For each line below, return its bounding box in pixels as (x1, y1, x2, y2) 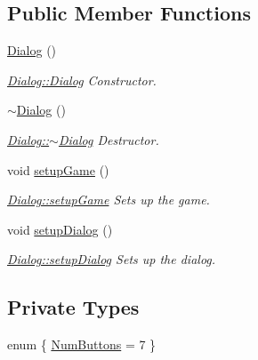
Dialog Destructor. (58, 130, 159, 148)
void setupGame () (7, 160, 109, 179)
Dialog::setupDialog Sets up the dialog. (7, 250, 216, 268)
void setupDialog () (7, 220, 113, 238)
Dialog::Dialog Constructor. (7, 70, 157, 89)
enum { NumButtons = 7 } (7, 335, 157, 354)
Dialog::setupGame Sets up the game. (7, 190, 210, 209)
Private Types (7, 293, 140, 321)
